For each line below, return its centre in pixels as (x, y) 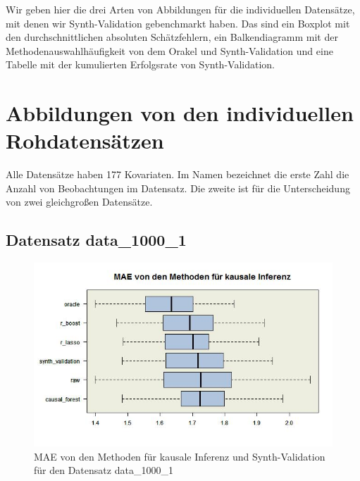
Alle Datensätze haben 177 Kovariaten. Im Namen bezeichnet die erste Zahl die (178, 174)
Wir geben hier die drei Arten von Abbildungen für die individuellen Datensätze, (180, 9)
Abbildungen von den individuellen (180, 113)
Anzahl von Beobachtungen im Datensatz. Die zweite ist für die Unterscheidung (178, 188)
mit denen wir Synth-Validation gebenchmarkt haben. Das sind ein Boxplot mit (178, 23)
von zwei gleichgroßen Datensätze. (79, 202)
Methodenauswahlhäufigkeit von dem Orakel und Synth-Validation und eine (169, 50)
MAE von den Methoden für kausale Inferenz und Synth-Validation (180, 456)
